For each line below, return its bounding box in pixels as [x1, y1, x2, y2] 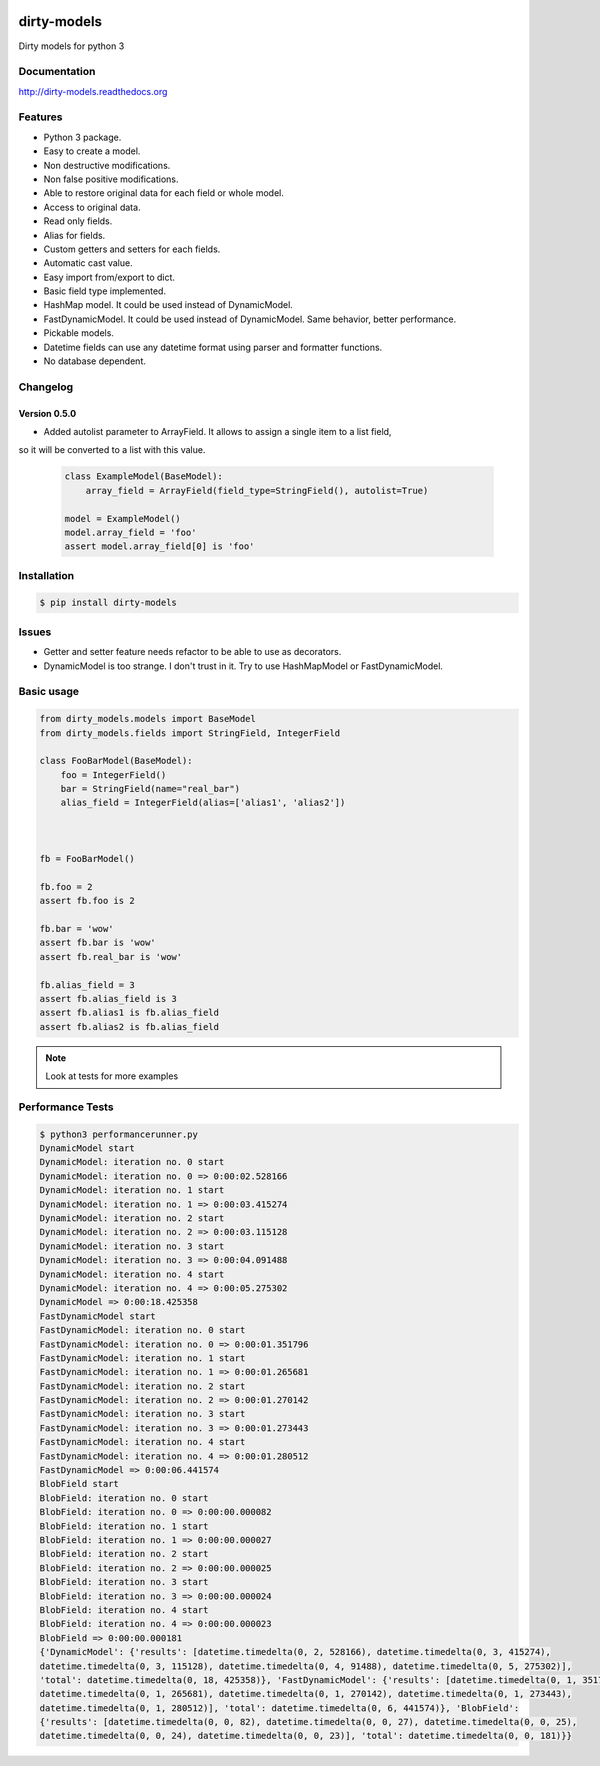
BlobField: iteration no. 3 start [39, 1576, 209, 1588]
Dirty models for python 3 [18, 40, 125, 52]
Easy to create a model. [43, 145, 141, 157]
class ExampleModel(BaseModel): [64, 471, 224, 482]
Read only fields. [43, 215, 113, 227]
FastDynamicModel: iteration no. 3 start [39, 1408, 246, 1420]
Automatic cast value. [43, 257, 134, 269]
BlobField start [39, 1478, 120, 1490]
